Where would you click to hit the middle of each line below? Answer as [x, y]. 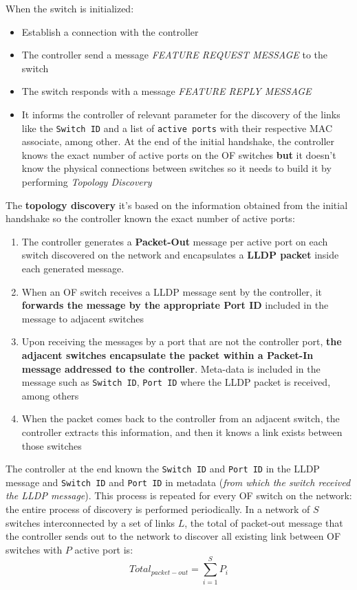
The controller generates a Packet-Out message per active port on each [175, 241]
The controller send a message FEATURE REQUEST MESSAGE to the [175, 55]
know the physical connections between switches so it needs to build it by [176, 168]
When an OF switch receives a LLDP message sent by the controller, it [172, 291]
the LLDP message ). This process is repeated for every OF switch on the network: [179, 495]
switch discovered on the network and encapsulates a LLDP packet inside [180, 255]
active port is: [104, 549]
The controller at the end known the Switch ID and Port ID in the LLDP [163, 469]
